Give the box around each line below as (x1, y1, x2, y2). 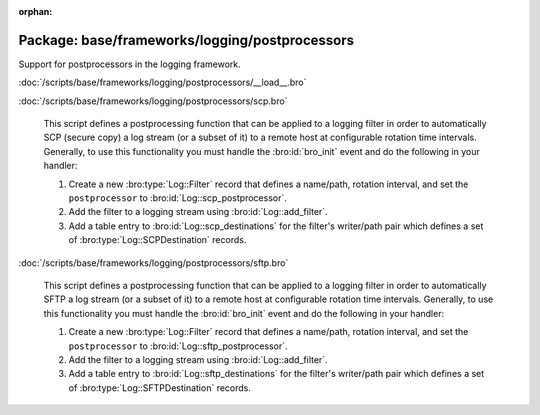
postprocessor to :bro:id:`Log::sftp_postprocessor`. (68, 340, 289, 352)
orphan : (18, 6, 53, 17)
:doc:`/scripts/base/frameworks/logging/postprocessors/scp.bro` (18, 95, 288, 107)
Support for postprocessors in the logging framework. (18, 58, 242, 70)
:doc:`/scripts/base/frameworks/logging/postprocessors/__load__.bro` (18, 76, 307, 89)
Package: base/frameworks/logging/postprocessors (18, 31, 355, 49)
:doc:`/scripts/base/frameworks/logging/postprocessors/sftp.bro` (18, 256, 289, 269)
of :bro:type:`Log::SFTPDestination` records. (68, 381, 252, 394)
